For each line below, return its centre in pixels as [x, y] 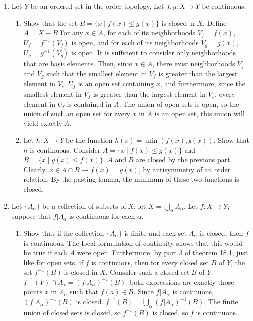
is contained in [89, 104]
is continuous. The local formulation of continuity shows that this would [133, 243]
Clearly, [35, 169]
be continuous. [224, 6]
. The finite [221, 301]
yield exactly [43, 123]
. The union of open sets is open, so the [179, 104]
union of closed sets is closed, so [72, 312]
